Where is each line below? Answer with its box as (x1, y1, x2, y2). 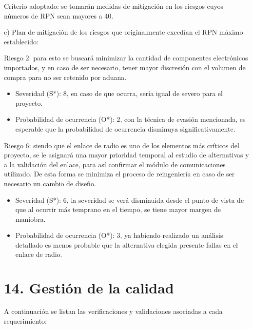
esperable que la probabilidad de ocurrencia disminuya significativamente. (15, 123, 235, 134)
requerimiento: (4, 315, 47, 326)
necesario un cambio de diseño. (4, 178, 96, 188)
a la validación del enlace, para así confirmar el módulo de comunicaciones (4, 159, 226, 169)
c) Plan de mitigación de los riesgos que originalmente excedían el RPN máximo (4, 27, 243, 37)
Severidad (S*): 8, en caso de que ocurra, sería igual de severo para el (15, 88, 223, 98)
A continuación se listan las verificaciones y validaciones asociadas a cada (4, 306, 223, 316)
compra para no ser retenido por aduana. (4, 72, 127, 82)
